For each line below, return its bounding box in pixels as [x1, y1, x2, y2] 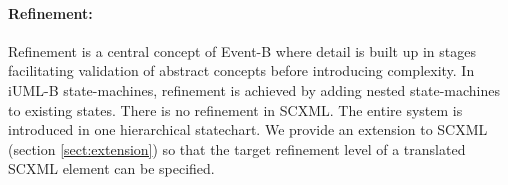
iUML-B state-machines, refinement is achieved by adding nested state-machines [8, 79, 500, 100]
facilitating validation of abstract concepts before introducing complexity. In [8, 60, 475, 81]
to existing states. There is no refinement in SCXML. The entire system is [8, 99, 463, 120]
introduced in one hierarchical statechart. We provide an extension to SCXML [8, 119, 488, 140]
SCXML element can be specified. [8, 158, 215, 179]
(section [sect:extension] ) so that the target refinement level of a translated [8, 138, 466, 159]
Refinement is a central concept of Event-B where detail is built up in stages [8, 40, 476, 61]
